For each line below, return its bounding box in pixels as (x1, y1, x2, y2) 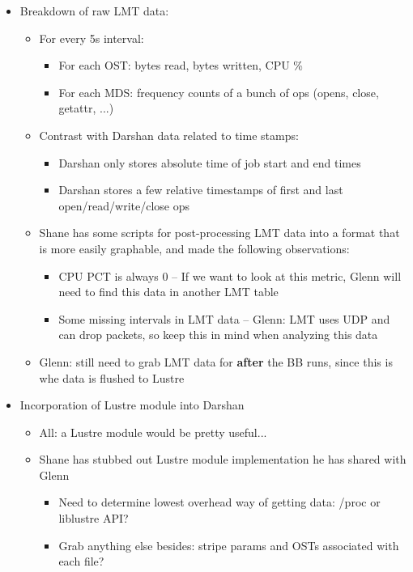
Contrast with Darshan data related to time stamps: (39, 126, 299, 143)
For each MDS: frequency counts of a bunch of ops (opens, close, (58, 83, 379, 100)
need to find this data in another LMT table (58, 283, 279, 300)
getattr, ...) (58, 100, 114, 117)
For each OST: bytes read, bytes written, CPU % (58, 57, 304, 74)
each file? (58, 553, 104, 570)
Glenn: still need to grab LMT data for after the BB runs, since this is (39, 353, 393, 370)
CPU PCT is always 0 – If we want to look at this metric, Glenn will (58, 267, 402, 284)
